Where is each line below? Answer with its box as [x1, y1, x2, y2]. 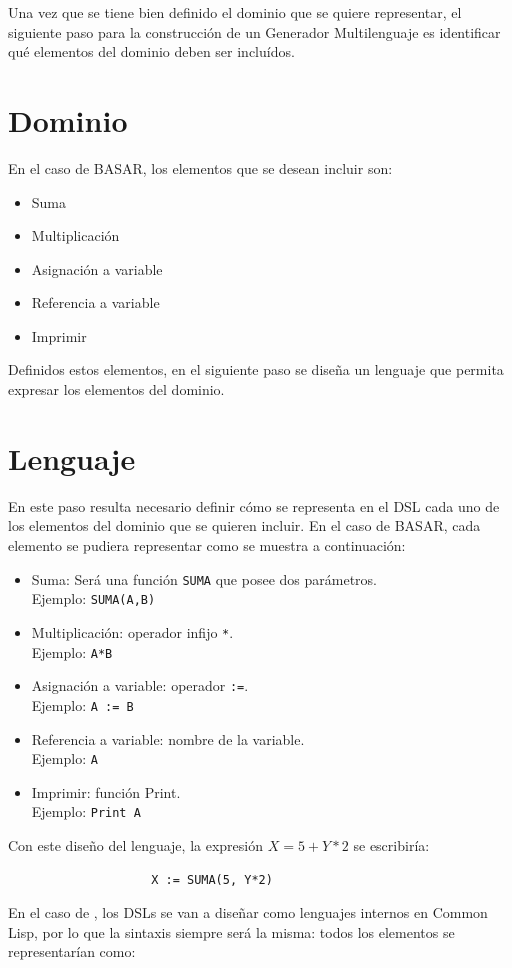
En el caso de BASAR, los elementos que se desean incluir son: [8, 157, 393, 178]
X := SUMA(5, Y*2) [151, 872, 273, 887]
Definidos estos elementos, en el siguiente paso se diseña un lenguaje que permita [8, 359, 504, 380]
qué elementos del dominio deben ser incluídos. [8, 41, 295, 62]
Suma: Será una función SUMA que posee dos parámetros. [31, 568, 377, 589]
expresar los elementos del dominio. [8, 379, 225, 400]
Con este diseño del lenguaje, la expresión [8, 835, 263, 855]
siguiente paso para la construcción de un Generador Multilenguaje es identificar [8, 21, 501, 42]
